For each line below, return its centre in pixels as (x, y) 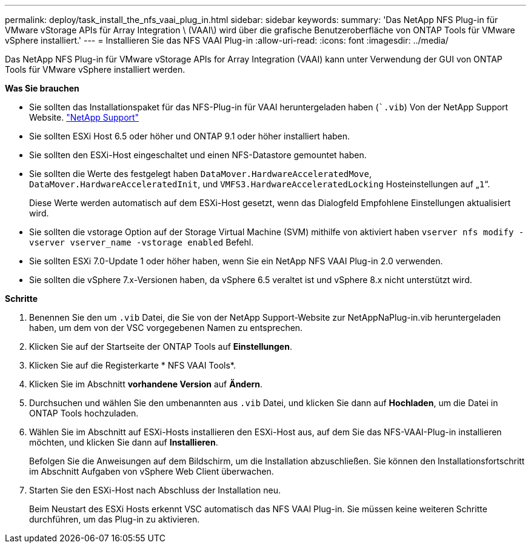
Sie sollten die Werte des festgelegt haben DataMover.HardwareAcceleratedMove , (200, 174)
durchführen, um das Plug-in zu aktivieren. (115, 519)
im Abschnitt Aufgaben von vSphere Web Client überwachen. (152, 471)
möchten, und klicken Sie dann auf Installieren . (124, 442)
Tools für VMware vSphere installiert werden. (95, 69)
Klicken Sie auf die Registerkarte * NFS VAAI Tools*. (132, 365)
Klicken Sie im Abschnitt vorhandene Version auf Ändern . (146, 384)
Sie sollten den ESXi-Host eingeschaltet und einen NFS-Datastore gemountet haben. (198, 155)
